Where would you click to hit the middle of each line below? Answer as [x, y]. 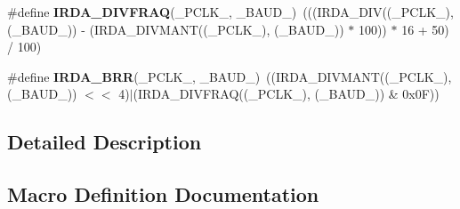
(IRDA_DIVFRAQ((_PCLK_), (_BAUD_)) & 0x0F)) [286, 94]
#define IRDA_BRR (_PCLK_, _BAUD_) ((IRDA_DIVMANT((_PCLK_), [230, 76]
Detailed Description [105, 142]
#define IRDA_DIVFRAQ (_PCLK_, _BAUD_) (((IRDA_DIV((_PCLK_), [230, 12]
